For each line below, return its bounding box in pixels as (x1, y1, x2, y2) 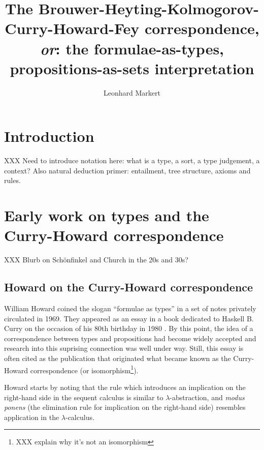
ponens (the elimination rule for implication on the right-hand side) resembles (4, 402, 246, 412)
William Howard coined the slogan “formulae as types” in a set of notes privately (4, 303, 256, 314)
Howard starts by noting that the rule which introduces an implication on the (4, 381, 246, 392)
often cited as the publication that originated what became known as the (4, 353, 231, 364)
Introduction (4, 126, 94, 146)
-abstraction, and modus (170, 392, 245, 402)
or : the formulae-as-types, (40, 38, 224, 59)
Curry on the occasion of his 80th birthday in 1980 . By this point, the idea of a (4, 323, 253, 334)
